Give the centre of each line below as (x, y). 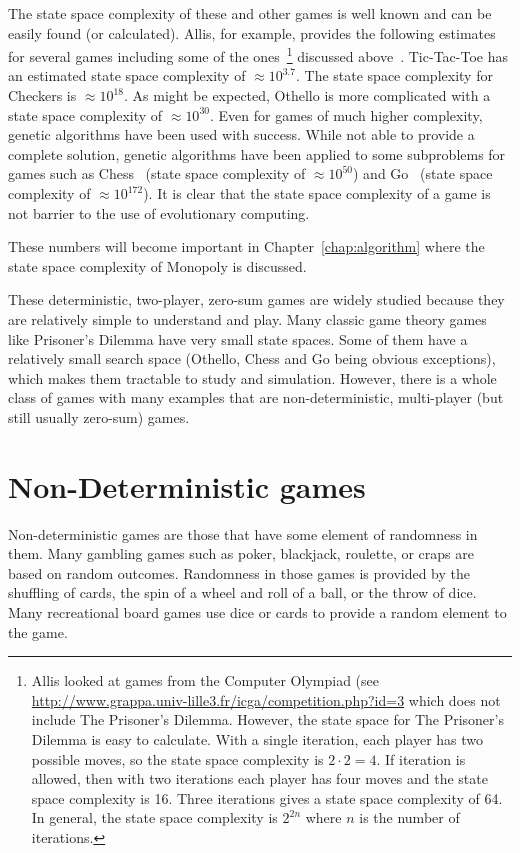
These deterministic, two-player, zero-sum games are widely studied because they (256, 299)
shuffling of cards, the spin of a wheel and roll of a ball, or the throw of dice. (242, 592)
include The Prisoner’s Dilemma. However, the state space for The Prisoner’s (267, 719)
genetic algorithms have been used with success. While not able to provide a (241, 134)
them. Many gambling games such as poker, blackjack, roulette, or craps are (241, 553)
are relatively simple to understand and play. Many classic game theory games (247, 318)
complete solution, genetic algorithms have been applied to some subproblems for (257, 153)
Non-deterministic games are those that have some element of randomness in (243, 533)
